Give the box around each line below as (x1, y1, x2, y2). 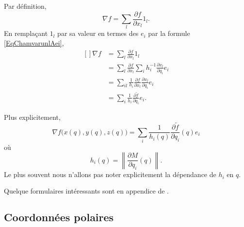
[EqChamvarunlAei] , (4, 37, 64, 48)
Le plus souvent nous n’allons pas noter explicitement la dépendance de (4, 169, 216, 179)
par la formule (148, 28, 190, 38)
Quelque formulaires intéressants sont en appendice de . (4, 186, 169, 196)
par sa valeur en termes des (57, 28, 139, 38)
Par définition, (4, 1, 47, 11)
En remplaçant (4, 28, 48, 38)
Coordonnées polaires (4, 210, 114, 225)
